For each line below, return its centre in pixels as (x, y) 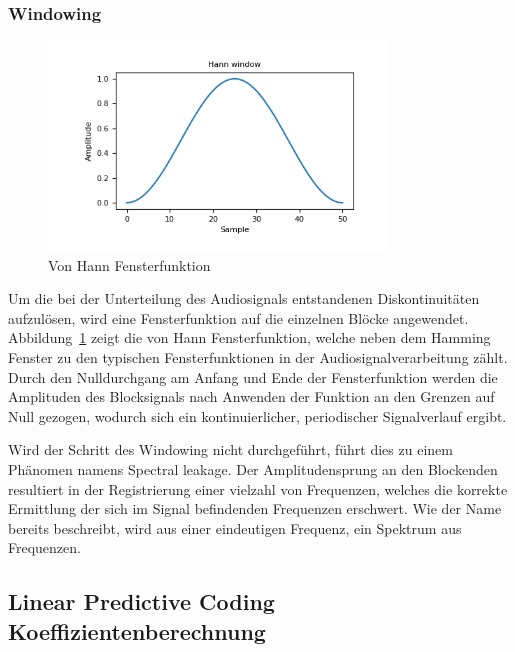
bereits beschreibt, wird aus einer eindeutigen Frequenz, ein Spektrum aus (235, 527)
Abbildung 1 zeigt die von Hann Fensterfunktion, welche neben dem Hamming (249, 337)
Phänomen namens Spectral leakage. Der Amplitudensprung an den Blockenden (253, 468)
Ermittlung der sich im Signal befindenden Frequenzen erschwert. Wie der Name (255, 508)
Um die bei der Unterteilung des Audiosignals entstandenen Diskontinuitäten (244, 298)
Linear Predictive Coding (141, 601)
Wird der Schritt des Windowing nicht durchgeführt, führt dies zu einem (230, 449)
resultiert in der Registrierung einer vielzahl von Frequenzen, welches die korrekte (258, 488)
